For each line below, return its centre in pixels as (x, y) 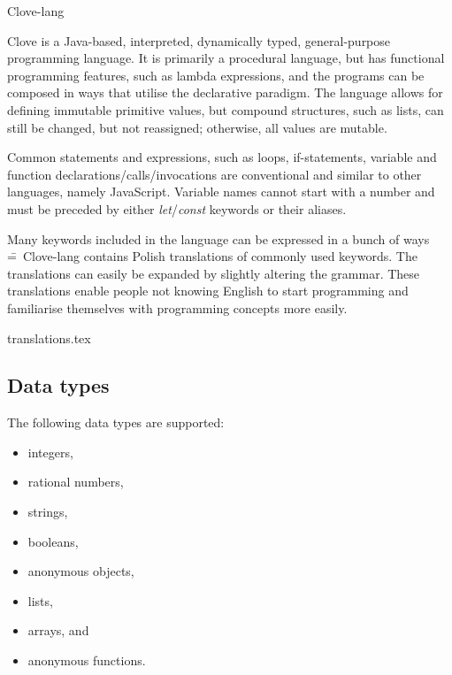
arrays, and (58, 630)
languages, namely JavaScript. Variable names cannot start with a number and (221, 192)
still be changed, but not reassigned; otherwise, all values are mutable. (197, 127)
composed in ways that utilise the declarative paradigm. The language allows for (225, 92)
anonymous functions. (87, 660)
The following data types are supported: (116, 422)
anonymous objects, (81, 571)
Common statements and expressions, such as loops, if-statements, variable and (222, 157)
